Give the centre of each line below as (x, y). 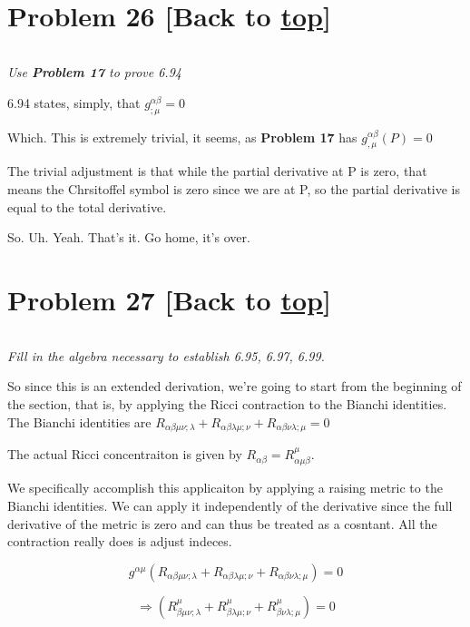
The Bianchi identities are (79, 421)
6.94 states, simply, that (74, 102)
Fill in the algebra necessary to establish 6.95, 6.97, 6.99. (166, 355)
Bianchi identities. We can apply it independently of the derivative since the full (230, 506)
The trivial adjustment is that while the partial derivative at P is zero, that (217, 171)
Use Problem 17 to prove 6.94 (94, 72)
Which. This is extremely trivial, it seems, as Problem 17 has (182, 137)
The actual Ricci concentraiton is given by (125, 454)
